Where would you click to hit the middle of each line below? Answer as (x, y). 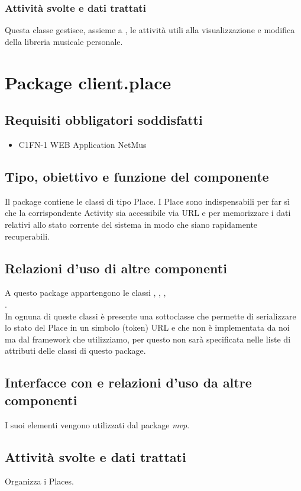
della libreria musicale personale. (64, 41)
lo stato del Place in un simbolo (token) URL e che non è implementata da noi (147, 327)
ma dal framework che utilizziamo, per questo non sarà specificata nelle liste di (148, 339)
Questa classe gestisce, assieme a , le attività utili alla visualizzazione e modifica (150, 30)
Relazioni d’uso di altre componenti (116, 268)
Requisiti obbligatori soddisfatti (104, 120)
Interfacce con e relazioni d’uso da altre (128, 382)
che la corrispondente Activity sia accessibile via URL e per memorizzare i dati (148, 213)
